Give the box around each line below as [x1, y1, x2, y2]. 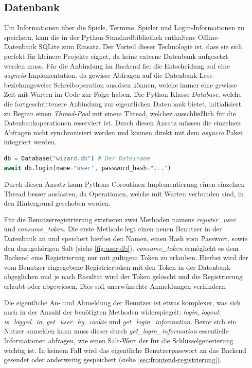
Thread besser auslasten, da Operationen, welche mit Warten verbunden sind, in [4, 188, 244, 198]
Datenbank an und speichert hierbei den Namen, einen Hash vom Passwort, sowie [4, 233, 248, 244]
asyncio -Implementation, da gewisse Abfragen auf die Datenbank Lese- [4, 70, 215, 80]
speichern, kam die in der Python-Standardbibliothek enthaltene [4, 32, 196, 42]
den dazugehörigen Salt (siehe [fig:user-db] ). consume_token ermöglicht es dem [4, 243, 239, 253]
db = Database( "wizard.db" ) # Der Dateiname [4, 155, 150, 162]
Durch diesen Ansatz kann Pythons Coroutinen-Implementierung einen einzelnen [4, 179, 245, 189]
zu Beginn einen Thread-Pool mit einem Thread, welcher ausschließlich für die [4, 108, 236, 118]
